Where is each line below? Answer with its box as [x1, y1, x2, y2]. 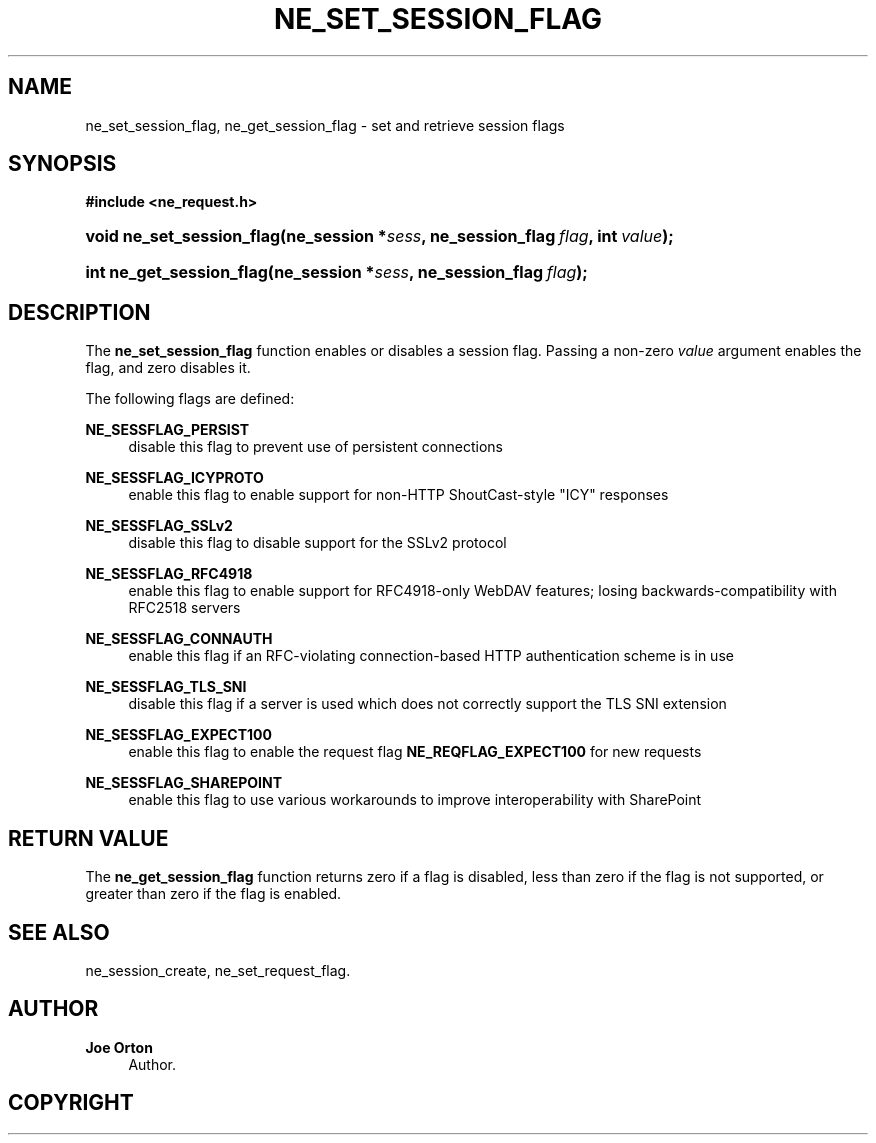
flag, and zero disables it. [85, 359, 251, 377]
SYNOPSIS [8, 151, 117, 177]
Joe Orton [85, 1038, 153, 1056]
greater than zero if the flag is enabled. [85, 885, 342, 903]
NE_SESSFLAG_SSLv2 [85, 517, 233, 535]
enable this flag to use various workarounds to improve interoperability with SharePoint [128, 791, 702, 809]
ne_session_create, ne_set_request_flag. [85, 961, 351, 979]
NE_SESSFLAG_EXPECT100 [85, 726, 272, 744]
